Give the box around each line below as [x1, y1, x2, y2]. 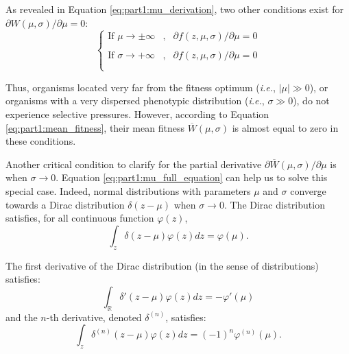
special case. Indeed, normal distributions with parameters [5, 184, 251, 198]
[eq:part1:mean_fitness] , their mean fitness [5, 120, 184, 134]
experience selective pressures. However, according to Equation [5, 107, 269, 121]
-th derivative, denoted [46, 309, 142, 324]
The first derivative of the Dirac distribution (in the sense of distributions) [5, 258, 319, 272]
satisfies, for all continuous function [5, 211, 154, 225]
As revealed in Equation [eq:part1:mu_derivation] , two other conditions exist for [5, 2, 344, 16]
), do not [293, 93, 330, 108]
